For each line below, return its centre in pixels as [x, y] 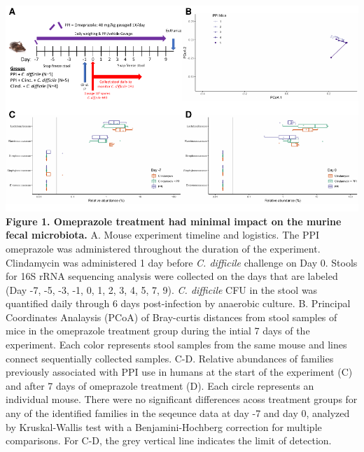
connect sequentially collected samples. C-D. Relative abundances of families [170, 358]
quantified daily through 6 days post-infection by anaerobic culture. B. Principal [178, 303]
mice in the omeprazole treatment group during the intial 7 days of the [158, 331]
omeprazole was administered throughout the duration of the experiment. [163, 248]
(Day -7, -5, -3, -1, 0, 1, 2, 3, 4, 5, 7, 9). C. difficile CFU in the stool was [162, 289]
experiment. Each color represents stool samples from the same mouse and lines [176, 345]
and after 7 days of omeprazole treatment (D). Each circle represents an [160, 385]
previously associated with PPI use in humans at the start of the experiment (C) [179, 372]
